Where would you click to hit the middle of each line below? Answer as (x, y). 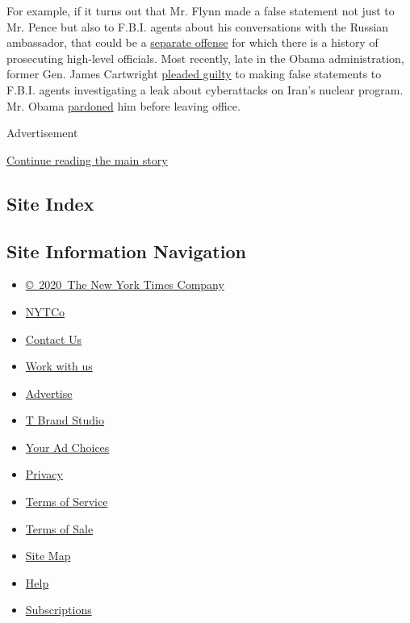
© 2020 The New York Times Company (125, 284)
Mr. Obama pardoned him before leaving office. (123, 105)
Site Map (48, 556)
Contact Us (54, 339)
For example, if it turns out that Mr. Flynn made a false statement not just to (201, 10)
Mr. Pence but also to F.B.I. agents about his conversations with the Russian (198, 26)
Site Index (50, 203)
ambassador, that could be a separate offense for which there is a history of (192, 42)
